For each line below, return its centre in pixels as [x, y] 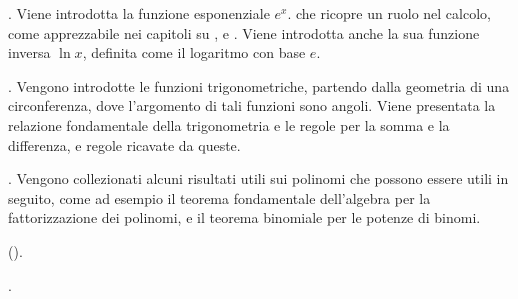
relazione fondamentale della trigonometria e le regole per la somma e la [229, 124]
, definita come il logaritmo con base [194, 52]
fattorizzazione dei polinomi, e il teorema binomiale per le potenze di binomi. [244, 217]
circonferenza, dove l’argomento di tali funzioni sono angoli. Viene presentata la [252, 105]
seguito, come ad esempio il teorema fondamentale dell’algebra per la [219, 197]
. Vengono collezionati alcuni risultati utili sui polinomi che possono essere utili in [258, 178]
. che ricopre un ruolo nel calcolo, [389, 13]
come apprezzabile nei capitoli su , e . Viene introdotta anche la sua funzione [244, 32]
